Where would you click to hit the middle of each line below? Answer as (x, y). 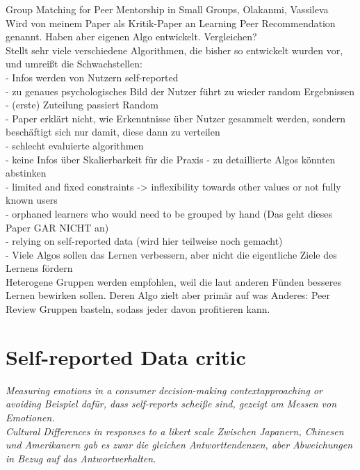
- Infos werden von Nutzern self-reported (92, 77)
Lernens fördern (39, 268)
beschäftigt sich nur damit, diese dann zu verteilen (113, 132)
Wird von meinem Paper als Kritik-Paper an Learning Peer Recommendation (171, 23)
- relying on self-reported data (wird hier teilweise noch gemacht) (144, 241)
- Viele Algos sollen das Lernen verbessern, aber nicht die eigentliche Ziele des (171, 254)
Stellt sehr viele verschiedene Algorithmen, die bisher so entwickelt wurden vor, (174, 50)
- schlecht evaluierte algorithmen (75, 145)
